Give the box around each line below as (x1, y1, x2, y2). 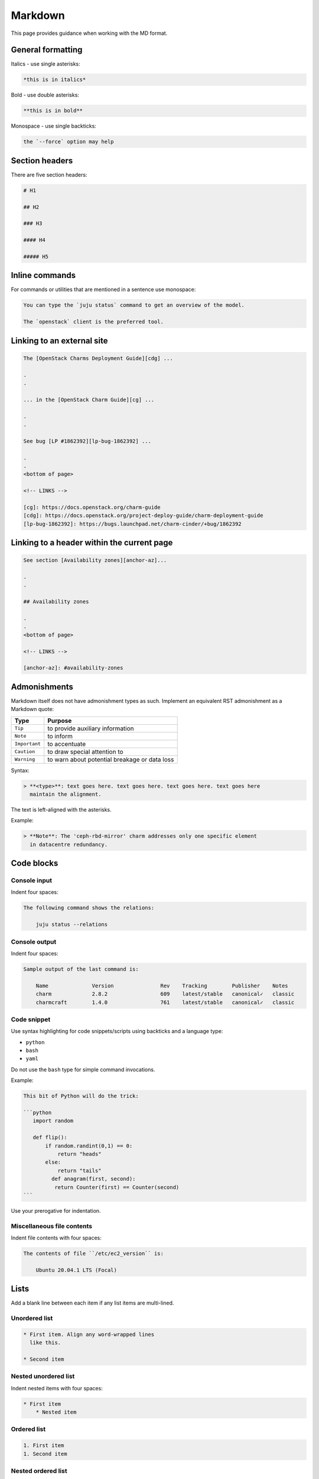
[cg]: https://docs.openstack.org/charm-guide (23, 503, 161, 511)
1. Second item (23, 1450, 67, 1457)
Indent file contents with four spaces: (11, 1234, 102, 1242)
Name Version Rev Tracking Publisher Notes (35, 982, 289, 989)
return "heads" (57, 1151, 102, 1157)
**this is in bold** (23, 107, 83, 114)
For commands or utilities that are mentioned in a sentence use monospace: (11, 286, 196, 293)
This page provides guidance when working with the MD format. (11, 30, 168, 37)
